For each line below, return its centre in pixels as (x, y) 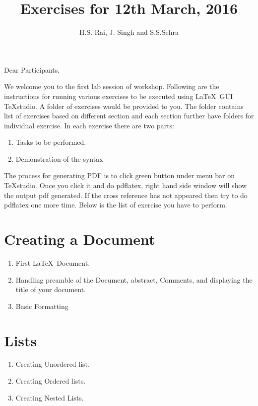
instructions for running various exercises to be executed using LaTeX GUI (119, 96)
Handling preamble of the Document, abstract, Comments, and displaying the (134, 279)
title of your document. (51, 289)
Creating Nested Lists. (50, 397)
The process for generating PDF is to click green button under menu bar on (119, 175)
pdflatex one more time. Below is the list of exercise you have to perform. (116, 205)
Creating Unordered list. (53, 364)
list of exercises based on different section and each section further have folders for (129, 116)
